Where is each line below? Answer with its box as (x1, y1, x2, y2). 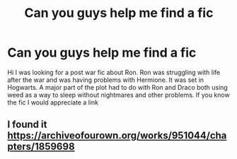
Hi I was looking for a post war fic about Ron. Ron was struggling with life (7, 68, 221, 76)
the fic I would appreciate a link (7, 98, 99, 107)
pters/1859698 (7, 141, 76, 153)
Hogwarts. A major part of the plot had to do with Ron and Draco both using (7, 83, 228, 91)
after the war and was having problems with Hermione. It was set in (7, 76, 204, 84)
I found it (7, 119, 47, 131)
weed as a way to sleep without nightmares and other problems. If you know (7, 90, 230, 99)
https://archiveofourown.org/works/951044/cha (7, 129, 227, 142)
